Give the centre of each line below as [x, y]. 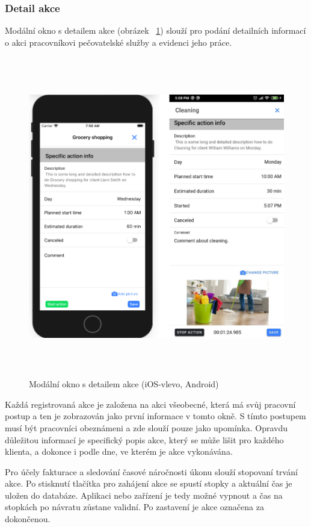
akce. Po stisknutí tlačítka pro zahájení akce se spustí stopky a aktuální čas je [149, 483]
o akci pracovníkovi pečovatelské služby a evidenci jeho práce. [119, 42]
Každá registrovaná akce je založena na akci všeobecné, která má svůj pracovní [150, 404]
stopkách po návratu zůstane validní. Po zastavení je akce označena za [134, 507]
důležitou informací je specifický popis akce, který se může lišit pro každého [144, 439]
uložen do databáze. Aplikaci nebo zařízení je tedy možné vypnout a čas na [144, 495]
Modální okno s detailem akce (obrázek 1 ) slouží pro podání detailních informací [155, 30]
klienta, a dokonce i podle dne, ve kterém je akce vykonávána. [119, 451]
